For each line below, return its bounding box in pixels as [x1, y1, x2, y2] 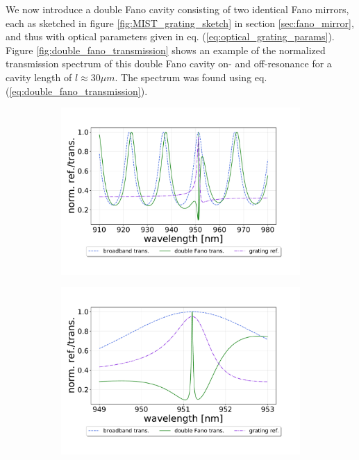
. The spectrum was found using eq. [115, 69, 267, 84]
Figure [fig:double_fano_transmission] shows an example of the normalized [6, 42, 326, 57]
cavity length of [6, 69, 72, 84]
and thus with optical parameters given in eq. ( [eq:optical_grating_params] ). [6, 29, 335, 44]
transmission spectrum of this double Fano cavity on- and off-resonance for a [6, 56, 332, 71]
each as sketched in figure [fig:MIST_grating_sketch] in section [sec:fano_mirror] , [6, 15, 354, 30]
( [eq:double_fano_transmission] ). [6, 83, 148, 98]
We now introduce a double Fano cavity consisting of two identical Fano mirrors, [6, 2, 349, 16]
